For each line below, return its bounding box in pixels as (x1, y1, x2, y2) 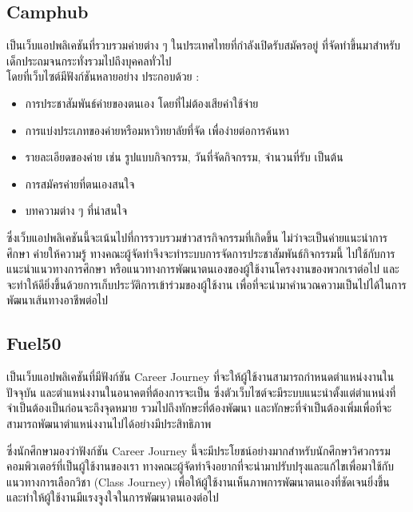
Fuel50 (6, 331, 62, 355)
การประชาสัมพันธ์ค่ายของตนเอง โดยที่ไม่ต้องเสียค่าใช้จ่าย (25, 94, 259, 111)
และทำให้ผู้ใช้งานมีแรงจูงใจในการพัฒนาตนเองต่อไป (6, 489, 219, 506)
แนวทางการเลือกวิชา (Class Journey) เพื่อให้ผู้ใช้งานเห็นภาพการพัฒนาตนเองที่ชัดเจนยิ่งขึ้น (6, 473, 390, 490)
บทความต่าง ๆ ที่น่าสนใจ (25, 202, 127, 219)
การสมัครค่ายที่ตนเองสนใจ (25, 175, 135, 192)
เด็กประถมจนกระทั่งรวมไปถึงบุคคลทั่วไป (6, 52, 172, 69)
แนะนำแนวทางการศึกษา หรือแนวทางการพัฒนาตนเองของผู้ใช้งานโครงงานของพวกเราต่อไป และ (6, 260, 399, 277)
